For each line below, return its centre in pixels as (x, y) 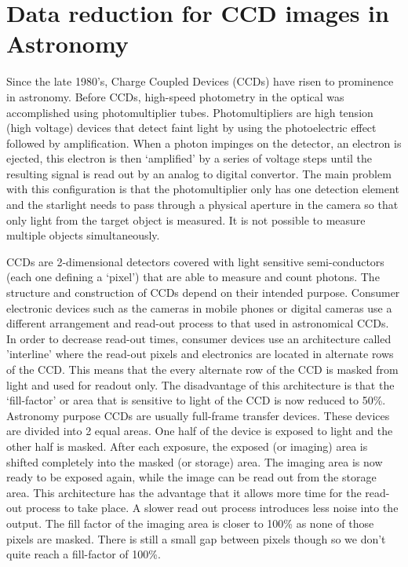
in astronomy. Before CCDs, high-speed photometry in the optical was (175, 96)
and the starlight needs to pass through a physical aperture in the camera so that (202, 205)
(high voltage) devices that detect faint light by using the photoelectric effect (191, 128)
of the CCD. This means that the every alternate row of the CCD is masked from (202, 369)
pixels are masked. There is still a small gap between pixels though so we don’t (196, 538)
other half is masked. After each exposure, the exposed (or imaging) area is (187, 446)
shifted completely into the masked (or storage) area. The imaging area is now (195, 461)
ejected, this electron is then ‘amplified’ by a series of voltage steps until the (189, 158)
